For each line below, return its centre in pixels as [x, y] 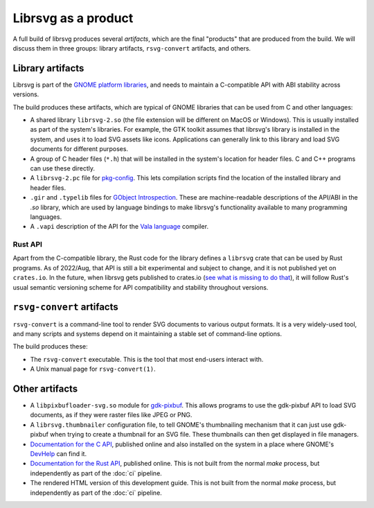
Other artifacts [45, 388]
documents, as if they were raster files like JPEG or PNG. [111, 415]
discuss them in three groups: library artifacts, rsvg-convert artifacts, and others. [132, 48]
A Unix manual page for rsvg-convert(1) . [93, 369]
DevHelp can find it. [58, 453]
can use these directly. [62, 168]
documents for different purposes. [79, 149]
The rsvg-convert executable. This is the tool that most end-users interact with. [147, 359]
